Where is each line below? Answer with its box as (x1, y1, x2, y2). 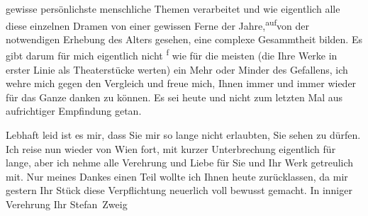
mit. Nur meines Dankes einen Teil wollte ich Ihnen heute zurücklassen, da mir (6, 169, 348, 183)
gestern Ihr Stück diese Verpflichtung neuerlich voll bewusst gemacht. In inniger (6, 183, 352, 198)
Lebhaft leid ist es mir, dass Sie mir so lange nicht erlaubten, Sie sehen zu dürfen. (6, 127, 361, 142)
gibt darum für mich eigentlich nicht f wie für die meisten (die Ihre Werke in (6, 46, 338, 63)
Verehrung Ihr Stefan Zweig (6, 197, 128, 212)
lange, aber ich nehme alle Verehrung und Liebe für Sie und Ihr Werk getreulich (6, 155, 354, 170)
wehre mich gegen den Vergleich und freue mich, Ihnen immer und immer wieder (6, 76, 357, 91)
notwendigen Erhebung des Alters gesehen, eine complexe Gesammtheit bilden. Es (6, 31, 362, 46)
